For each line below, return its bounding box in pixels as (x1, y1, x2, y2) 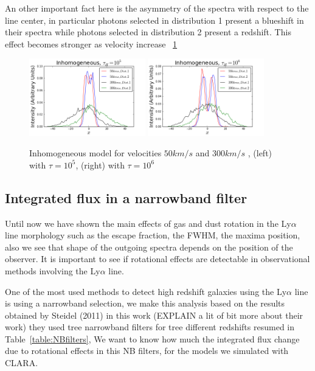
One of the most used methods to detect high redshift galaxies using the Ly (5, 285, 287, 297)
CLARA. (5, 356, 38, 369)
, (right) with (75, 158, 125, 171)
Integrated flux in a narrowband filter (5, 188, 247, 207)
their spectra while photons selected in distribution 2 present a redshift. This (5, 26, 291, 38)
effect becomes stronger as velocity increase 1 (5, 37, 178, 50)
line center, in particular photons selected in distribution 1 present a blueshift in (5, 13, 304, 26)
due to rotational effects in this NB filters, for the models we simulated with (5, 344, 289, 357)
